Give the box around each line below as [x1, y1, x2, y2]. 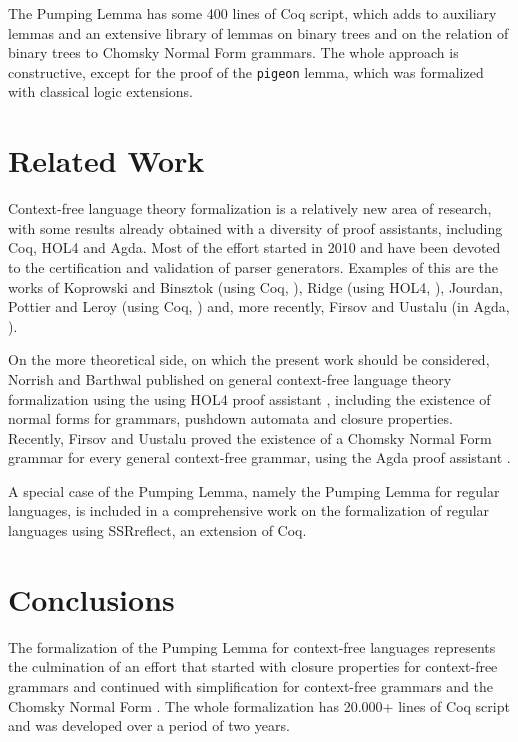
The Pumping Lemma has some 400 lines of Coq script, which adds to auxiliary [8, 3, 497, 23]
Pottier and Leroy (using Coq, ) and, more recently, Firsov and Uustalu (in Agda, [8, 296, 510, 317]
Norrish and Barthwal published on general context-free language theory [8, 368, 452, 389]
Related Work [8, 140, 205, 181]
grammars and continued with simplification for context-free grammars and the [8, 675, 494, 696]
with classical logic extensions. [8, 81, 194, 102]
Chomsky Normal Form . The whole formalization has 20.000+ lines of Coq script [8, 695, 510, 716]
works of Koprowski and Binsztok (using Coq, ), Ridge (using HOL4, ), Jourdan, [8, 276, 503, 297]
